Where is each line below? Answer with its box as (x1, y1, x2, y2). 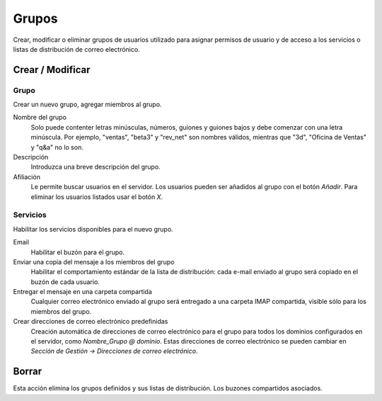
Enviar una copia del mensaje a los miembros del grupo (13, 257, 175, 266)
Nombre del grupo (13, 113, 67, 122)
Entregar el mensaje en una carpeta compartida (13, 288, 152, 296)
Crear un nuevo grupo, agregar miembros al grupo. (13, 100, 162, 109)
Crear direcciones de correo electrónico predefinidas (13, 317, 168, 326)
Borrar (13, 366, 42, 378)
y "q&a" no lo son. (30, 142, 84, 152)
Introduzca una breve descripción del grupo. (30, 163, 161, 171)
